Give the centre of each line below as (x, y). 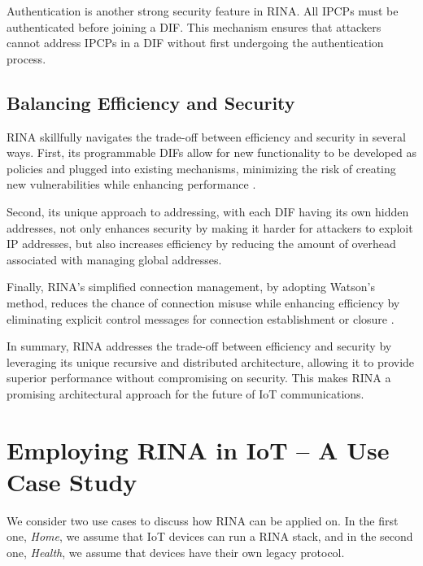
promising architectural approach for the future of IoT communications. (185, 393)
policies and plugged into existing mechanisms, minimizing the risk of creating (201, 168)
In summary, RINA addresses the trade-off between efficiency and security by (199, 346)
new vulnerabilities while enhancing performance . (131, 184)
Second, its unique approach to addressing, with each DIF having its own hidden (208, 211)
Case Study (72, 481)
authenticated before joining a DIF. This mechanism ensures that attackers (194, 26)
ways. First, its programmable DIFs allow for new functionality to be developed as (211, 152)
